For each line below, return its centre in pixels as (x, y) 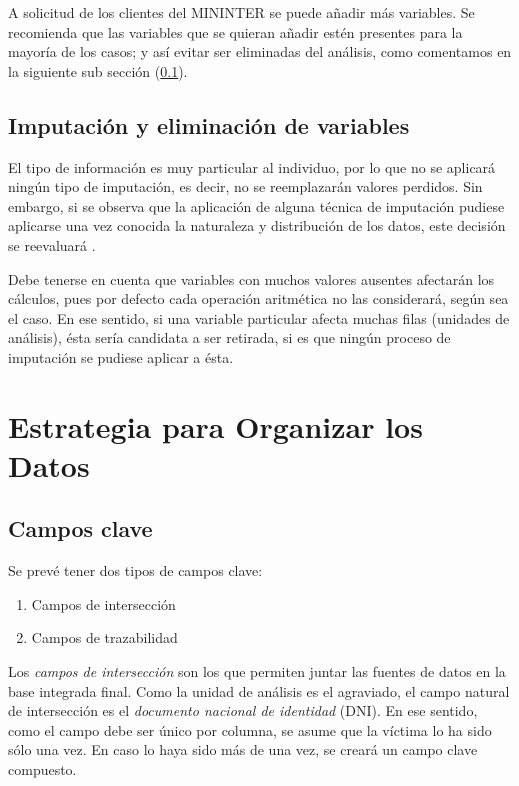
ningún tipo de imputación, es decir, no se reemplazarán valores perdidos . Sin (245, 186)
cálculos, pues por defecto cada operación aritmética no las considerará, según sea (258, 298)
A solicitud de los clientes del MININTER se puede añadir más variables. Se (241, 12)
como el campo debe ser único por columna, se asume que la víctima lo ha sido (250, 729)
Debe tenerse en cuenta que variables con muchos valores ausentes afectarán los (251, 278)
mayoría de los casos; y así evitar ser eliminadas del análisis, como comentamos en (260, 51)
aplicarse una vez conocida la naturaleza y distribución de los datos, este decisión (257, 225)
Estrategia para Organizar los (215, 425)
